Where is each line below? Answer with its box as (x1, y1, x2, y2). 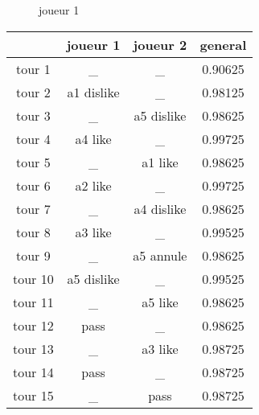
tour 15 (13, 385, 54, 405)
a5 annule (133, 245, 187, 265)
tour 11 (13, 292, 54, 311)
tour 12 (13, 315, 54, 335)
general (199, 35, 247, 54)
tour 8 (16, 222, 51, 241)
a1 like (142, 152, 179, 171)
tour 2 (16, 82, 51, 101)
